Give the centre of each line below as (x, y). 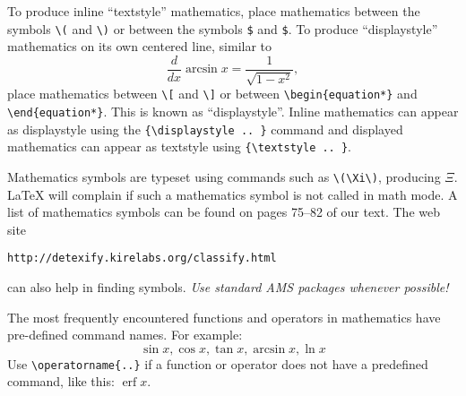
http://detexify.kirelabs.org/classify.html (142, 258)
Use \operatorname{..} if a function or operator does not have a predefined (218, 363)
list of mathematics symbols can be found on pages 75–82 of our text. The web (224, 212)
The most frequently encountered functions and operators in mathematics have (224, 317)
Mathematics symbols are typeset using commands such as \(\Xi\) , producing (224, 176)
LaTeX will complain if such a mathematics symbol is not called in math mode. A (233, 194)
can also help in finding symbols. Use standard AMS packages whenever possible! (228, 287)
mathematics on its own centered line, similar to (140, 46)
